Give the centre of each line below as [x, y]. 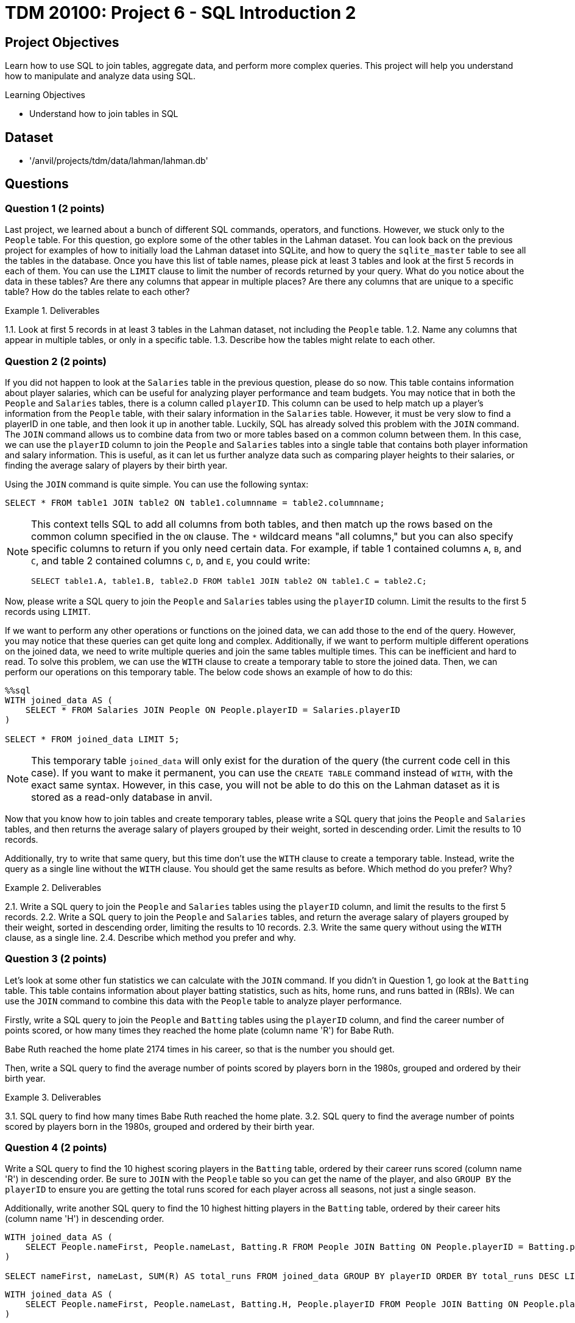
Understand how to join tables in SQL [104, 114]
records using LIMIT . [48, 611]
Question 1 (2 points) [55, 208]
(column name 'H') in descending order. [85, 1219]
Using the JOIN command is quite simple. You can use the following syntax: [157, 484]
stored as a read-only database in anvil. [122, 797]
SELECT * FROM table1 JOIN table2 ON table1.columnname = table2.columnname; [195, 502]
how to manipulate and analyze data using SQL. [100, 76]
